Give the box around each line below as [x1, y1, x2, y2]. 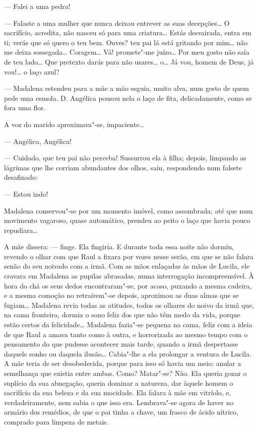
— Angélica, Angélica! [4, 136, 72, 146]
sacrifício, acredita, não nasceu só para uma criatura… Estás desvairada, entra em [4, 27, 252, 38]
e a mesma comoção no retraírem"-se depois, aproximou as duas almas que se [4, 290, 239, 300]
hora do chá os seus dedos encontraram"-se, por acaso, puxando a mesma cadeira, [4, 280, 252, 290]
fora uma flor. [4, 102, 46, 113]
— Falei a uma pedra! [4, 1, 70, 11]
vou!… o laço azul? [4, 66, 60, 76]
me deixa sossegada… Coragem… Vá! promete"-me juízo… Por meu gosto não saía [4, 47, 250, 57]
